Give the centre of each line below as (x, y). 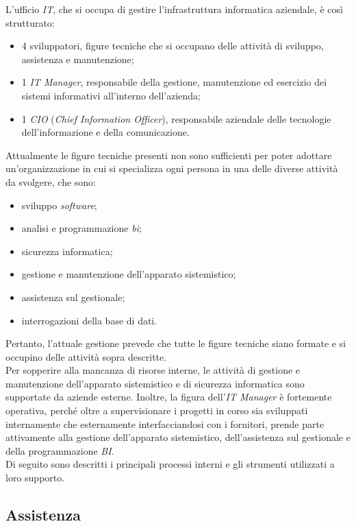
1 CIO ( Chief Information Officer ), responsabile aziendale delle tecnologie (176, 118)
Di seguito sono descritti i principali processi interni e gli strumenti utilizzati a (170, 464)
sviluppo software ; (59, 205)
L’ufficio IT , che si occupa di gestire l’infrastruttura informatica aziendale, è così (174, 9)
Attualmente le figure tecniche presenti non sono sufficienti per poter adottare (169, 155)
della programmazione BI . (60, 450)
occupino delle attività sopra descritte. (86, 356)
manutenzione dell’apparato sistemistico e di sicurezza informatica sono (155, 383)
